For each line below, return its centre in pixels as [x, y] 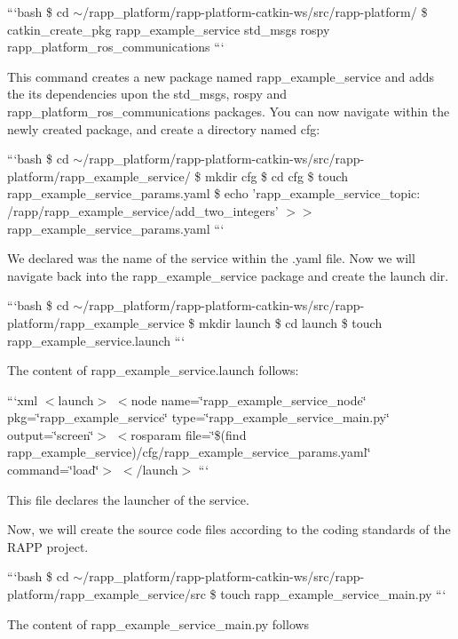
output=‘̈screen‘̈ [51, 434]
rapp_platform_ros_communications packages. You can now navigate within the [229, 111]
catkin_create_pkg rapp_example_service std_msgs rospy [169, 29]
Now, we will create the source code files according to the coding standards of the [229, 529]
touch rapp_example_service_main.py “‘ [333, 594]
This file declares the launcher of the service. [128, 499]
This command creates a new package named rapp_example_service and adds [221, 76]
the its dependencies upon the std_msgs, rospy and [147, 94]
